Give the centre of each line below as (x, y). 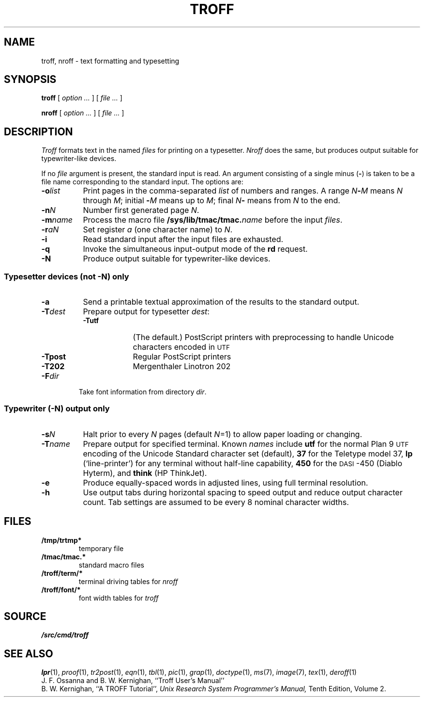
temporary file (101, 548)
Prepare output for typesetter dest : (146, 312)
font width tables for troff (119, 598)
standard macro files (111, 565)
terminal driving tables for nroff (128, 581)
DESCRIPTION (38, 131)
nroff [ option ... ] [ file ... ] (83, 113)
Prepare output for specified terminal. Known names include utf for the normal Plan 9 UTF (246, 444)
